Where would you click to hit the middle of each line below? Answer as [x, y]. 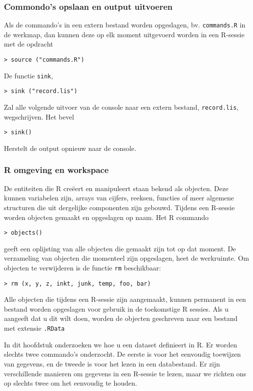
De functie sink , [29, 75]
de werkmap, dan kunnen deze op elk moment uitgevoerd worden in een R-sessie [124, 34]
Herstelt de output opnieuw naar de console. [70, 148]
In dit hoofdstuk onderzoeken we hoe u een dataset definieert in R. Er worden [121, 344]
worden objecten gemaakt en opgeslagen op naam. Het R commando [106, 217]
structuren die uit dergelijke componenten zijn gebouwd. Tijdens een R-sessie [119, 207]
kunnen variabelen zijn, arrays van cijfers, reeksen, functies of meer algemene [119, 198]
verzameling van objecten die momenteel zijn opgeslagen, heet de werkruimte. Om [126, 258]
